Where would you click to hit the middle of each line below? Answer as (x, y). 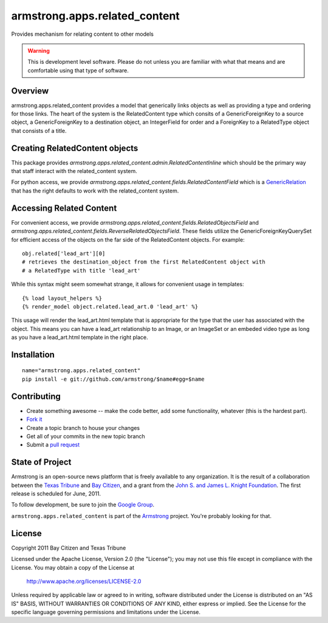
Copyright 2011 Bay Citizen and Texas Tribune (69, 548)
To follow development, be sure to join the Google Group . (83, 505)
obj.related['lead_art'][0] (64, 253)
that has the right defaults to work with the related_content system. (95, 191)
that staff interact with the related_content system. (74, 171)
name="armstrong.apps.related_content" (81, 371)
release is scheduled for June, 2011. (56, 494)
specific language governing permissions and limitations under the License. (106, 612)
